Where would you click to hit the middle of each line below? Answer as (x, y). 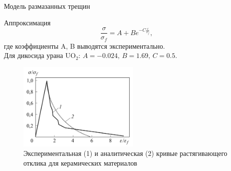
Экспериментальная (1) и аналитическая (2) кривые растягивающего (125, 153)
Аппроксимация (27, 22)
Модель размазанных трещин (47, 6)
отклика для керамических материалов (80, 162)
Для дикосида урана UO (40, 55)
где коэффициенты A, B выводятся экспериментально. (85, 46)
